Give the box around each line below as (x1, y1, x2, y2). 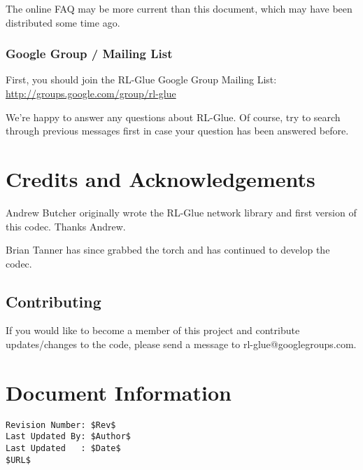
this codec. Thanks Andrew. (6, 219, 126, 233)
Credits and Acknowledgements (6, 164, 315, 193)
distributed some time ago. (6, 15, 120, 29)
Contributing (6, 290, 101, 312)
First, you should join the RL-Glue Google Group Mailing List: (6, 72, 277, 87)
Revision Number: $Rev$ (6, 420, 116, 430)
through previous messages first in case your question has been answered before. (6, 123, 349, 138)
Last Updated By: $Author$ (6, 431, 131, 442)
